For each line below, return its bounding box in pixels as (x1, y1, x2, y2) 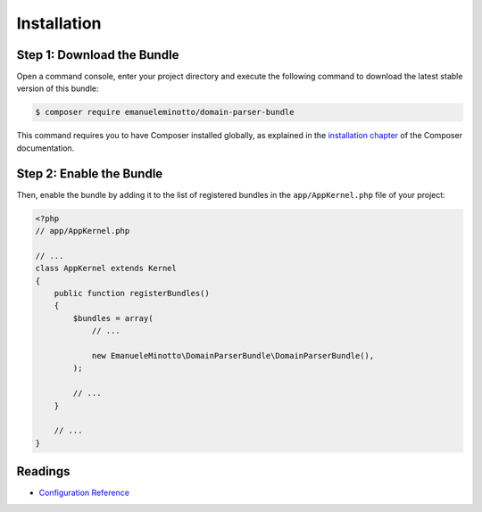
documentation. (16, 143, 75, 153)
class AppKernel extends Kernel (35, 263, 178, 274)
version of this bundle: (16, 83, 99, 94)
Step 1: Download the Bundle (16, 47, 179, 62)
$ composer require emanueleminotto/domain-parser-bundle (35, 107, 295, 118)
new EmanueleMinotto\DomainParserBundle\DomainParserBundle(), (91, 351, 375, 360)
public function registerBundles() (54, 288, 210, 299)
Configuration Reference (38, 487, 129, 499)
